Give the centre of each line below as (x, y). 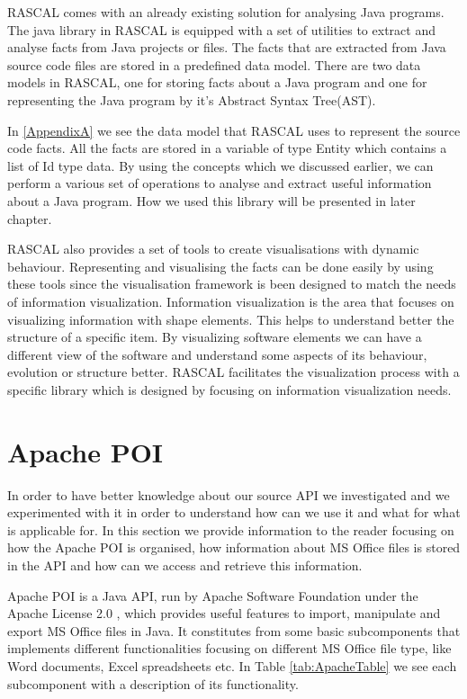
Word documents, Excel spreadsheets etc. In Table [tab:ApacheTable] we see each (232, 665)
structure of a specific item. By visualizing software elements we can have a (215, 337)
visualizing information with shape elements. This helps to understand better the (231, 319)
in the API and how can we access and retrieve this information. (185, 565)
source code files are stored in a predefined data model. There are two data (214, 64)
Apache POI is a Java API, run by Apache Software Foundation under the (213, 595)
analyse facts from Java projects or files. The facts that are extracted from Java (227, 47)
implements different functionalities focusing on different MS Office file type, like (229, 648)
